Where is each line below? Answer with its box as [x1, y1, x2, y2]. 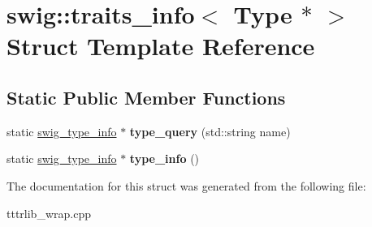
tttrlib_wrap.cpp [6, 204, 91, 221]
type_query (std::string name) [129, 122, 291, 139]
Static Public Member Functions [6, 84, 286, 109]
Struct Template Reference [6, 29, 315, 62]
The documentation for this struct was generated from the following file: [6, 177, 366, 194]
